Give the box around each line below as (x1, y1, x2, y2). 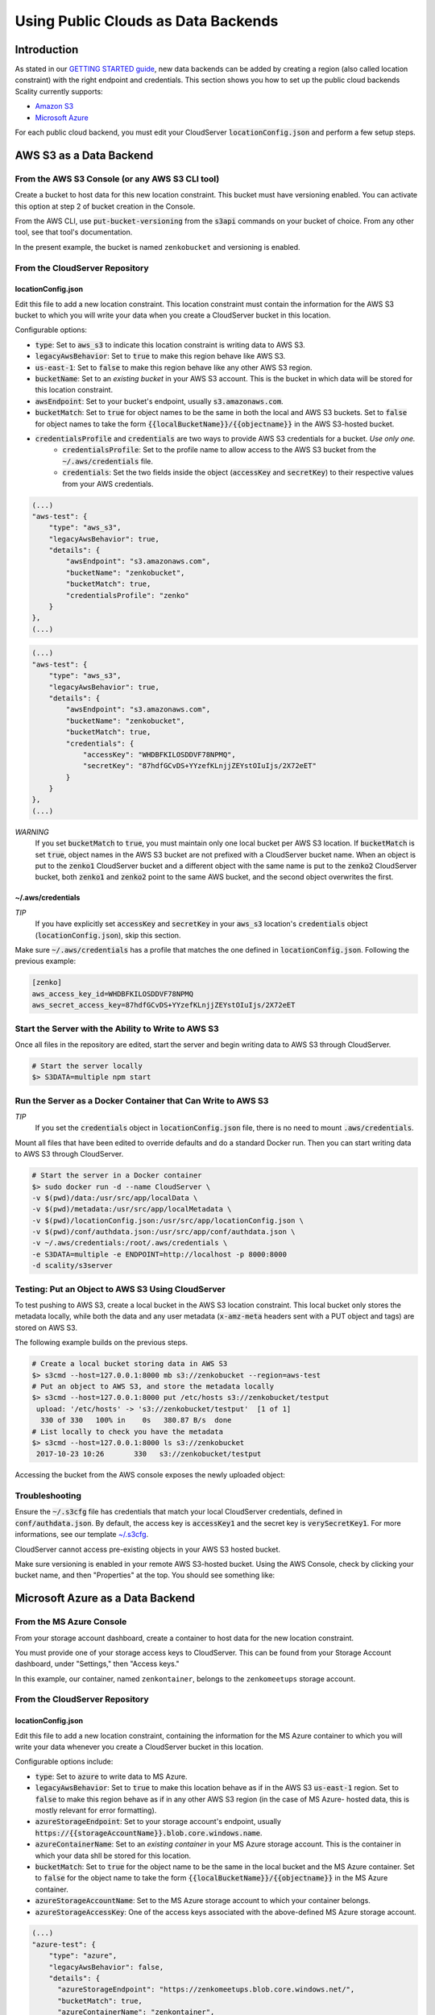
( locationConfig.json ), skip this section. (35, 930, 181, 940)
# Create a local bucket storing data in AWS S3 (31, 1359, 228, 1369)
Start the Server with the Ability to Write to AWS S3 (14, 1023, 219, 1034)
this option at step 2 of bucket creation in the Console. (14, 201, 196, 211)
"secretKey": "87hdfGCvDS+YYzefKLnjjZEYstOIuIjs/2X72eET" (82, 762, 317, 771)
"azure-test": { (31, 1939, 97, 1949)
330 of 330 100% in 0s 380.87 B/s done (40, 1415, 232, 1425)
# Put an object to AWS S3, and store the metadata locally (31, 1381, 275, 1390)
